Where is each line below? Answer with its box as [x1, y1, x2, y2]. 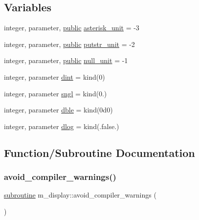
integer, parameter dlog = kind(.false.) [4, 121, 119, 131]
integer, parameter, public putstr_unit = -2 [4, 39, 135, 49]
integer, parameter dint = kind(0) [4, 71, 105, 82]
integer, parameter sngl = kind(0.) [4, 88, 107, 98]
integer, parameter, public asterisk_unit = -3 [4, 22, 139, 33]
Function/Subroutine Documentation [4, 145, 195, 160]
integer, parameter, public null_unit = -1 [4, 55, 128, 66]
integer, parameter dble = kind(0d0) [4, 105, 113, 115]
